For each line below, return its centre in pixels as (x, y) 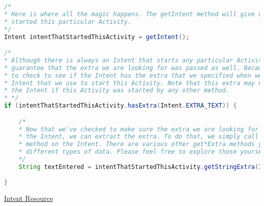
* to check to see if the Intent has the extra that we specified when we (133, 75)
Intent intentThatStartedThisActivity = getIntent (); (97, 37)
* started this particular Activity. (68, 22)
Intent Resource (29, 198)
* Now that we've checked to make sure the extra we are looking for (139, 129)
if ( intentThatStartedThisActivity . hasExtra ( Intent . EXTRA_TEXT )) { (121, 106)
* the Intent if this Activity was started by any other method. (117, 91)
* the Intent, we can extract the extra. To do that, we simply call (139, 137)
